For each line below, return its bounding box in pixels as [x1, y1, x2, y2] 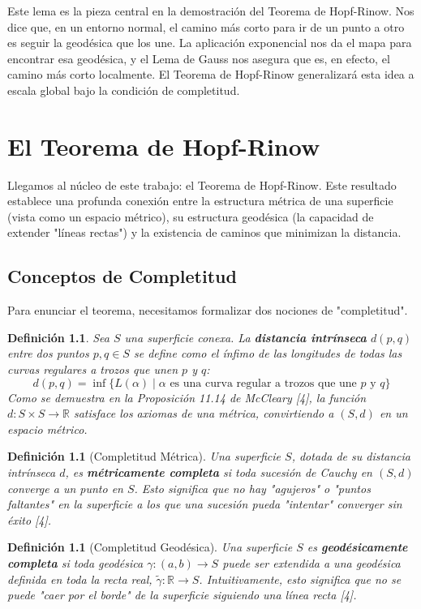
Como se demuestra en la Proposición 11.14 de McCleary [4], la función [7, 388, 367, 405]
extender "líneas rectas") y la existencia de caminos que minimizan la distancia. [7, 224, 402, 241]
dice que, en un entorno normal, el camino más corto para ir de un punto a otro [7, 18, 405, 35]
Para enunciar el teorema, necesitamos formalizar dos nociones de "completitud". [7, 302, 408, 319]
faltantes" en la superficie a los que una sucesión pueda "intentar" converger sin [7, 495, 402, 513]
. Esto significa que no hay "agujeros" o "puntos [134, 479, 371, 496]
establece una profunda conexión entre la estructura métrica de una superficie [7, 192, 393, 209]
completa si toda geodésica [7, 554, 144, 571]
